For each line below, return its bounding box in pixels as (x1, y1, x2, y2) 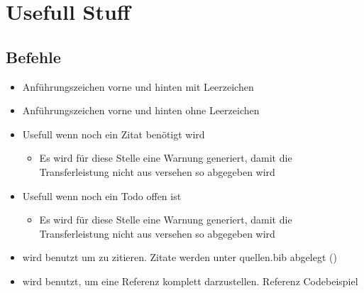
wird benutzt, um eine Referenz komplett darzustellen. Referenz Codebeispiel (22, 273, 358, 288)
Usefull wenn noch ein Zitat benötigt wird (22, 126, 205, 141)
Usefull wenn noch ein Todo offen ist (22, 188, 182, 203)
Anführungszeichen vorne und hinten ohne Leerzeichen (22, 103, 260, 118)
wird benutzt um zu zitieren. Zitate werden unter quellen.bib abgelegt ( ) (22, 250, 337, 265)
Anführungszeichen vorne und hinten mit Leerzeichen (22, 79, 254, 94)
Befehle (6, 45, 61, 67)
